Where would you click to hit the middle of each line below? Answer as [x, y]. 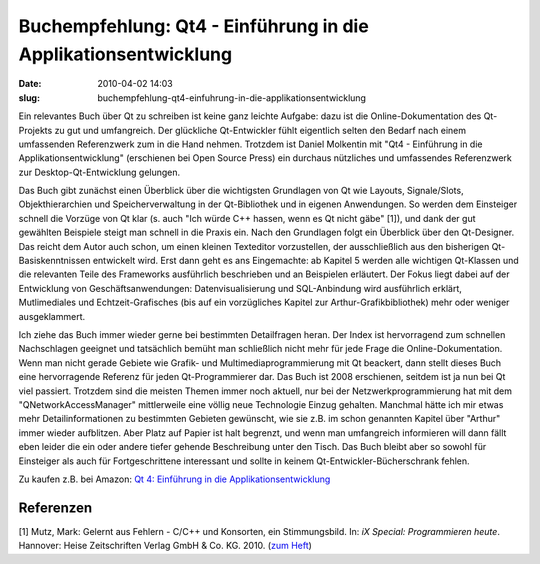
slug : [29, 97]
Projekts [35, 130]
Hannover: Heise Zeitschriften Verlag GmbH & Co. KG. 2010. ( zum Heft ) [165, 546]
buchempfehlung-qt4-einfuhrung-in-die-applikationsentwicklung [232, 97]
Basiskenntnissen [54, 261]
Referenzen [55, 507]
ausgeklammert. [52, 316]
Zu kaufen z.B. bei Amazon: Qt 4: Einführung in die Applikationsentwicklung [174, 479]
